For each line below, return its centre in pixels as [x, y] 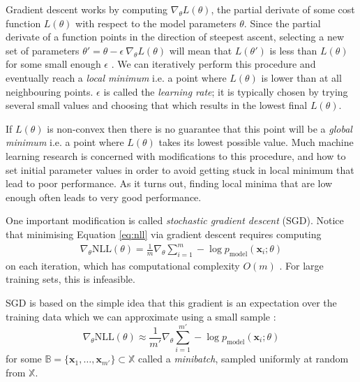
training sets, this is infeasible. [70, 279]
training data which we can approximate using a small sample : [141, 316]
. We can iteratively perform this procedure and [213, 64]
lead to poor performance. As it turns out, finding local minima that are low [169, 183]
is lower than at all [301, 77]
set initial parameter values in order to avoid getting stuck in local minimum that [180, 169]
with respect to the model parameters [156, 23]
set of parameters [43, 50]
